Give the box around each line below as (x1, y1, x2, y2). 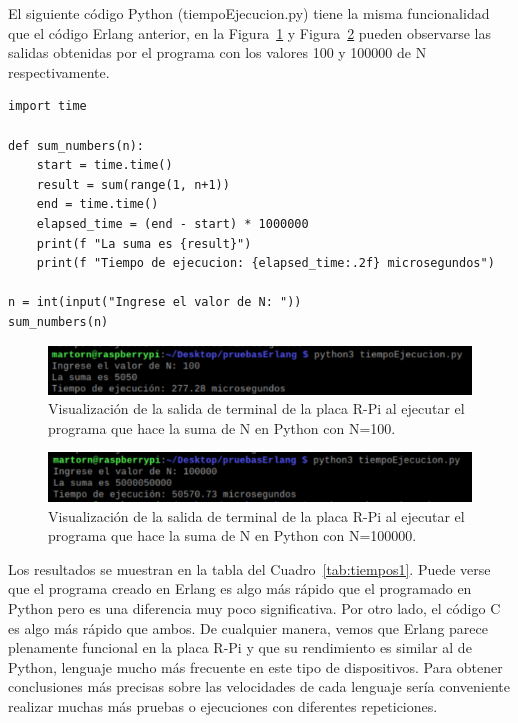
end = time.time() (36, 197, 159, 212)
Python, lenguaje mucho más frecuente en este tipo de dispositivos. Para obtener (8, 656, 503, 677)
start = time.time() (36, 158, 173, 173)
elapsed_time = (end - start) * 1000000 (36, 216, 309, 231)
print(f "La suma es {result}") (36, 236, 252, 251)
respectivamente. (8, 61, 110, 82)
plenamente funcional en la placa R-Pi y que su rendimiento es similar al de (8, 637, 472, 658)
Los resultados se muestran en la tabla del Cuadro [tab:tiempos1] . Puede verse (8, 558, 491, 579)
